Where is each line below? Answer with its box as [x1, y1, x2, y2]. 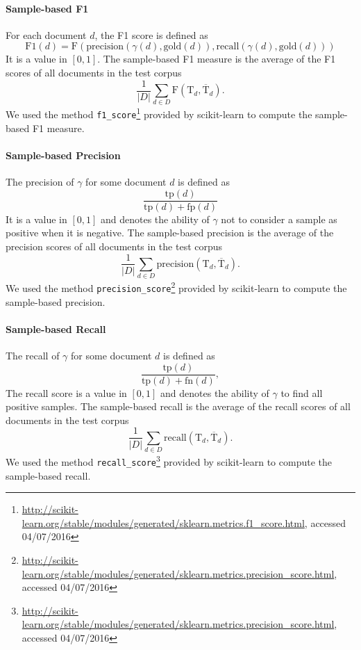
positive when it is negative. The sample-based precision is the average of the [6, 225, 334, 240]
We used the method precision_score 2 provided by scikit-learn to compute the [6, 279, 347, 295]
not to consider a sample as [221, 211, 337, 226]
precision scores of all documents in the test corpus [6, 238, 223, 253]
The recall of [6, 348, 60, 363]
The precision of [6, 174, 74, 189]
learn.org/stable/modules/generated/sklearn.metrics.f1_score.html [22, 515, 305, 530]
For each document [6, 27, 87, 42]
